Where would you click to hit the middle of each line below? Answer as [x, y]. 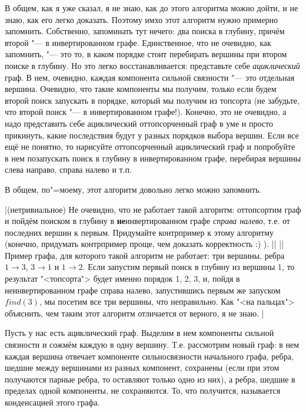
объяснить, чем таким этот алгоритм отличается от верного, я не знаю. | [134, 313]
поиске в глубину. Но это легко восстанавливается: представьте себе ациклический [152, 65]
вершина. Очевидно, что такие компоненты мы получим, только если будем [141, 89]
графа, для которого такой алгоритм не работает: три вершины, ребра [160, 255]
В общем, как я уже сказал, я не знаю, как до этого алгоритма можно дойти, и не [152, 8]
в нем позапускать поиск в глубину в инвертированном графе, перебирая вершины [153, 158]
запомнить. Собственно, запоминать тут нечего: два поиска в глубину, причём [145, 31]
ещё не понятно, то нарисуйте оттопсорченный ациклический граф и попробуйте [150, 146]
